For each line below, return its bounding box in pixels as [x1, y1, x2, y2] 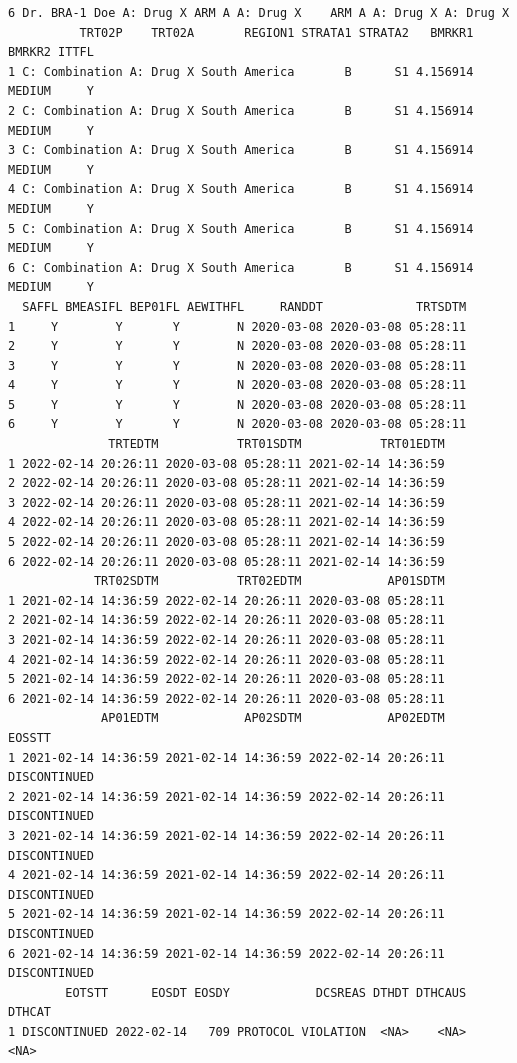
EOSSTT [8, 730, 51, 745]
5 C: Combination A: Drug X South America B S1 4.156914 [8, 221, 474, 236]
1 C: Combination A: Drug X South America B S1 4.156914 [8, 64, 474, 79]
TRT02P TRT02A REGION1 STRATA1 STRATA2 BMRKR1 [79, 25, 474, 40]
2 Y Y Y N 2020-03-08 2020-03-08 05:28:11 [8, 339, 467, 354]
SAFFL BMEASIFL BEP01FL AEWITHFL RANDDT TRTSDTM [22, 299, 467, 314]
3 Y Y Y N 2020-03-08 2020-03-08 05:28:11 [8, 358, 467, 373]
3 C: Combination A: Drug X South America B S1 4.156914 [8, 143, 474, 158]
